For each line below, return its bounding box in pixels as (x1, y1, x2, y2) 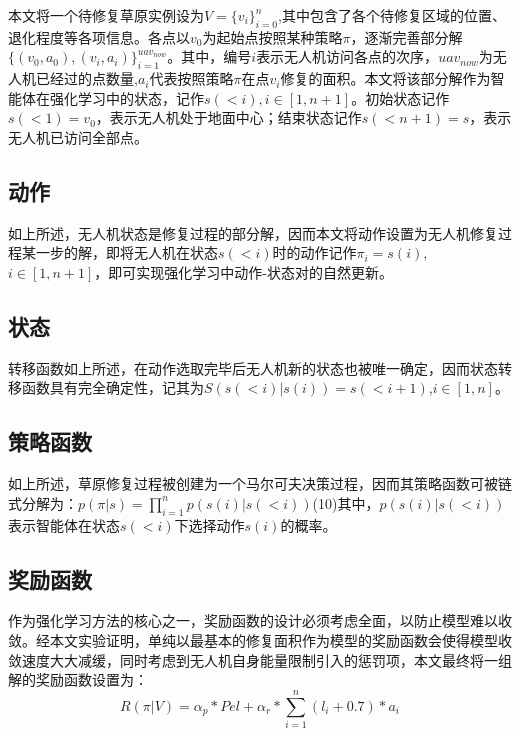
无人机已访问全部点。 (8, 126, 148, 147)
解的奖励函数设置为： (8, 669, 148, 690)
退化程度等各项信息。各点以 (8, 26, 190, 47)
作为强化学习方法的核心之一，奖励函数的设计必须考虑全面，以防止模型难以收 (8, 610, 512, 631)
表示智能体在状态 (8, 514, 120, 535)
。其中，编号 (167, 46, 252, 67)
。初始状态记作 (351, 87, 450, 108)
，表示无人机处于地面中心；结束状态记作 (95, 107, 362, 128)
